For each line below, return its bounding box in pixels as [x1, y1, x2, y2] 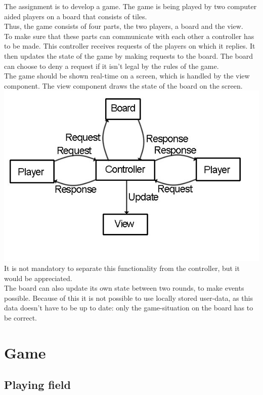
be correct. [4, 312, 37, 323]
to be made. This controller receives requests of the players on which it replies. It [4, 41, 255, 51]
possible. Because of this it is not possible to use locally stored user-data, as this [4, 292, 253, 303]
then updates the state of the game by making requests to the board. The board [4, 50, 253, 61]
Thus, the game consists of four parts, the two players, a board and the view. [4, 21, 243, 31]
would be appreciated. [4, 272, 72, 283]
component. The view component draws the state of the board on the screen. [4, 80, 243, 91]
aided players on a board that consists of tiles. [4, 11, 147, 21]
